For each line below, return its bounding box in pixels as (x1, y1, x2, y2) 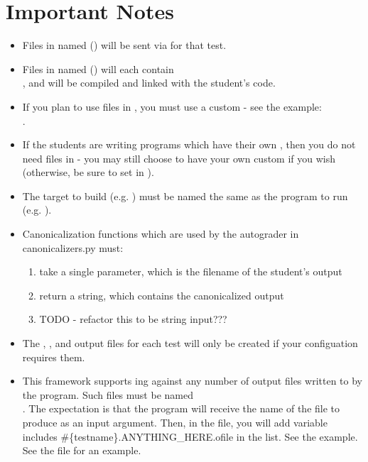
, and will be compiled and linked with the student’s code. (22, 75, 276, 90)
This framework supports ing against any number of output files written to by (22, 373, 362, 388)
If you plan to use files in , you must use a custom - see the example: (22, 99, 322, 114)
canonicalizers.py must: (22, 240, 124, 255)
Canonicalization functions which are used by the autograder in (22, 226, 299, 241)
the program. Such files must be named (22, 387, 193, 402)
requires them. (22, 349, 85, 364)
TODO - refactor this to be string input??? (39, 312, 227, 326)
